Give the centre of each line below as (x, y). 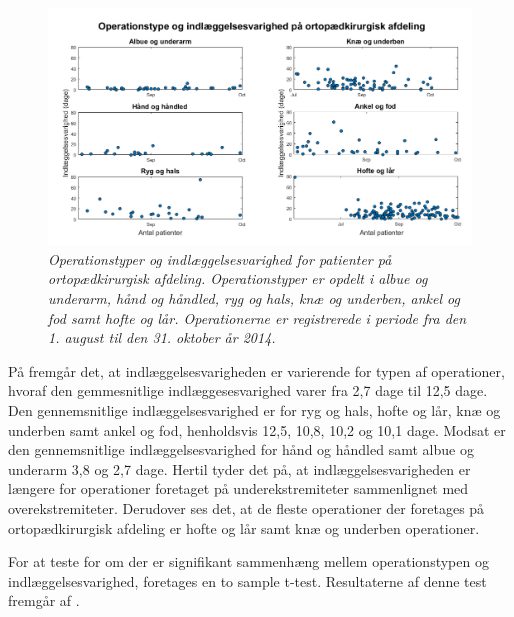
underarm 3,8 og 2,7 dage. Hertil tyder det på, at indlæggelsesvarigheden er (239, 468)
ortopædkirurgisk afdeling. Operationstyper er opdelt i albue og (238, 278)
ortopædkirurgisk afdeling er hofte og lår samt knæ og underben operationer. (244, 527)
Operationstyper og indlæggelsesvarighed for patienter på (220, 258)
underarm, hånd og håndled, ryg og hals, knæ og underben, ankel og (254, 298)
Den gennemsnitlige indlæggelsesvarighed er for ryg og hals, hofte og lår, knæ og (254, 410)
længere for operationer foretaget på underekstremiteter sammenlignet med (238, 488)
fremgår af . (44, 600)
